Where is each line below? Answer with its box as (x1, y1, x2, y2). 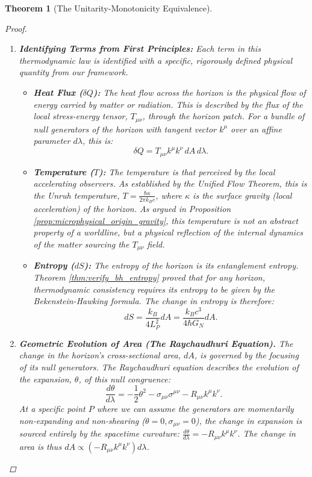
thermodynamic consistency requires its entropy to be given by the (33, 282, 275, 295)
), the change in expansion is (195, 414, 302, 426)
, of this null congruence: (78, 372, 171, 385)
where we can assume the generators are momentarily (96, 402, 294, 415)
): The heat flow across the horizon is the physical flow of (93, 86, 306, 98)
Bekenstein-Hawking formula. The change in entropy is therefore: (33, 295, 274, 307)
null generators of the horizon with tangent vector (33, 122, 217, 135)
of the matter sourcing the (33, 237, 129, 250)
